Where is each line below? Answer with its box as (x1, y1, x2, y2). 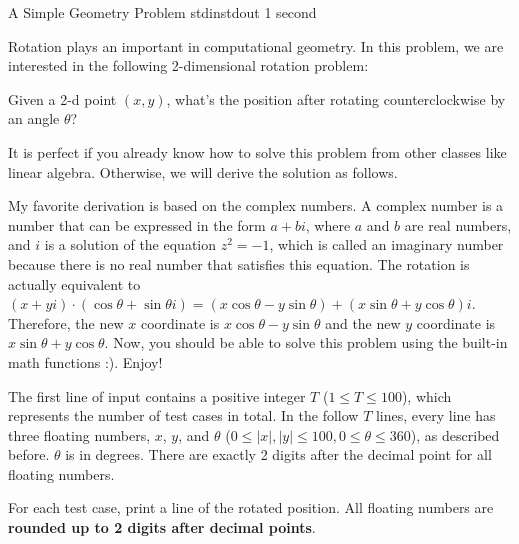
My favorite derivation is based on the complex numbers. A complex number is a (8, 195, 504, 216)
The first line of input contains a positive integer (8, 385, 306, 406)
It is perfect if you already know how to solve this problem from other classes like (8, 141, 507, 162)
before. (8, 444, 50, 465)
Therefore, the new (8, 312, 124, 333)
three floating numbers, (8, 424, 151, 445)
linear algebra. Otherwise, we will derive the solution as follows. (8, 161, 398, 182)
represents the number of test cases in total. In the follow (8, 405, 359, 426)
